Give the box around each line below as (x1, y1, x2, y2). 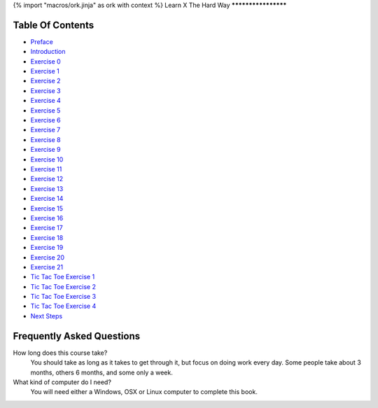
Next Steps (30, 311, 63, 320)
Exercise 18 (30, 233, 64, 241)
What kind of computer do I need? (13, 378, 112, 386)
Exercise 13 (30, 184, 64, 192)
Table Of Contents (13, 19, 94, 31)
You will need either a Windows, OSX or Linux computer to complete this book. (30, 388, 258, 396)
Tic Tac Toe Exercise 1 (30, 273, 95, 281)
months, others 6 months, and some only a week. (30, 368, 173, 377)
